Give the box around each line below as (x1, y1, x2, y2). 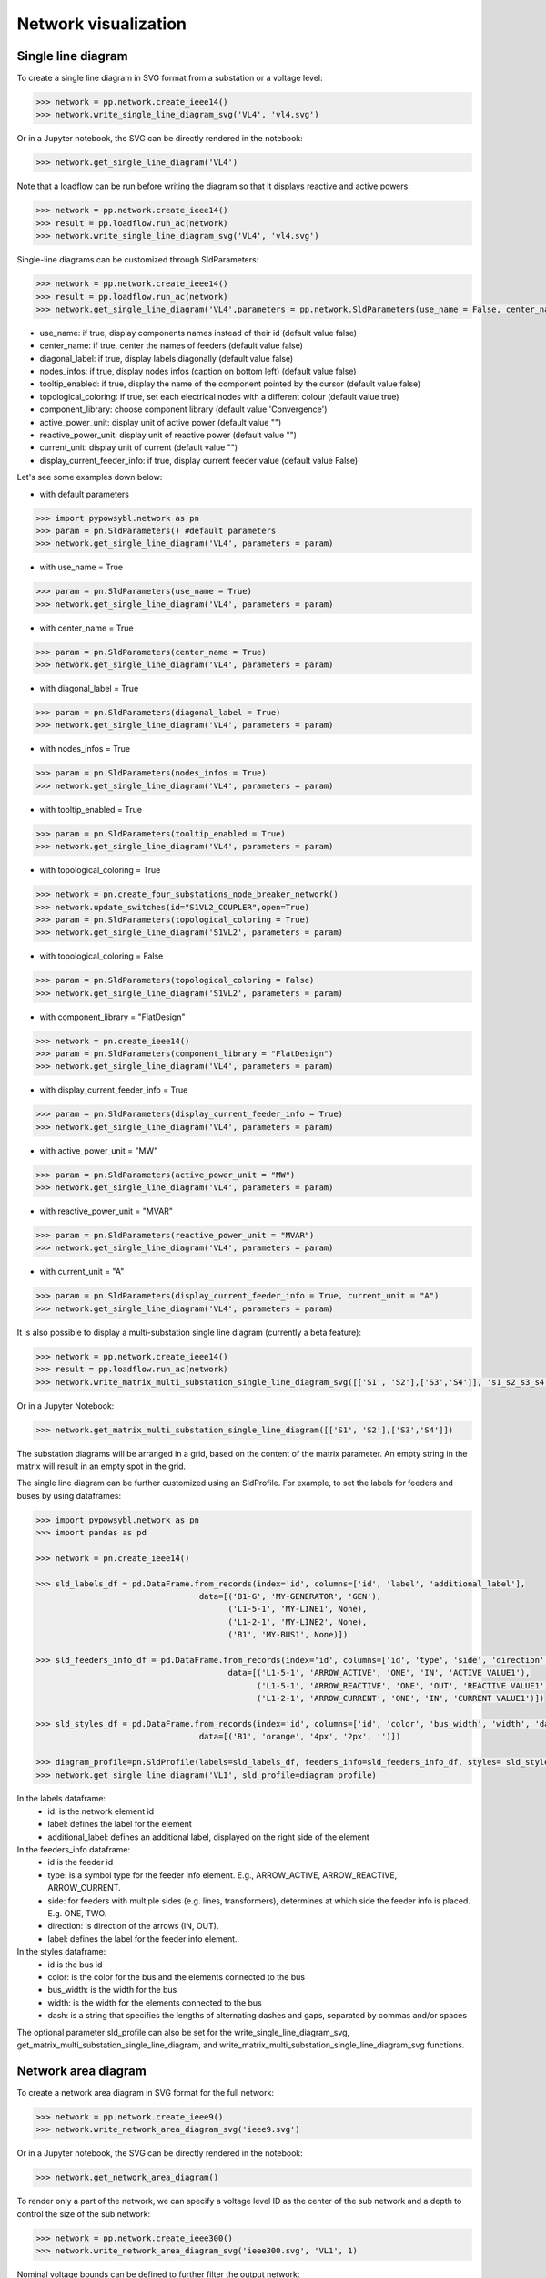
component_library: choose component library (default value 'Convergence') (39, 404, 328, 415)
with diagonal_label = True (39, 683, 139, 694)
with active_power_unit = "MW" (39, 1144, 158, 1156)
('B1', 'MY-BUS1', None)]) (227, 1629, 349, 1640)
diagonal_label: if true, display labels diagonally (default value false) (39, 353, 294, 364)
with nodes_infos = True (39, 744, 131, 754)
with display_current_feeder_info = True (39, 1084, 188, 1095)
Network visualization (16, 14, 187, 34)
